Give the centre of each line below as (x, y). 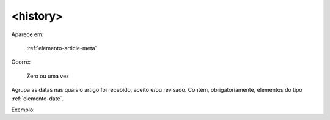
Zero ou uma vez (48, 76)
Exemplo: (23, 110)
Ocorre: (21, 62)
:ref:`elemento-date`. (38, 99)
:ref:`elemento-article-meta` (62, 48)
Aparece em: (28, 34)
